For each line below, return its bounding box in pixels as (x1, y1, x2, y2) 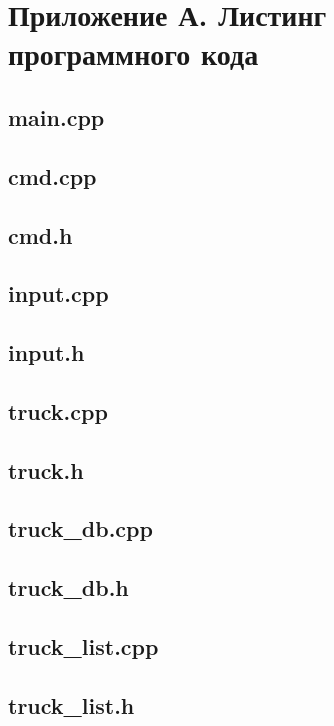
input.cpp (8, 278, 109, 309)
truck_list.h (8, 689, 135, 720)
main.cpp (8, 101, 105, 132)
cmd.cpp (8, 160, 97, 191)
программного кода (8, 33, 259, 74)
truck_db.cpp (8, 513, 153, 544)
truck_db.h (8, 572, 129, 603)
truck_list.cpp (8, 630, 159, 661)
